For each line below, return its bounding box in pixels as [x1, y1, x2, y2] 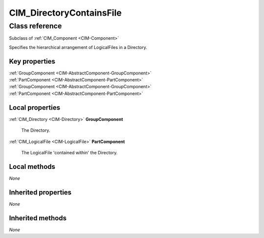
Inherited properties [9, 188, 72, 196]
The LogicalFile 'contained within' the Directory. [21, 149, 118, 155]
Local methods [9, 162, 56, 171]
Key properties [9, 57, 56, 66]
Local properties [9, 103, 61, 112]
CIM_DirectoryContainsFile [9, 7, 122, 18]
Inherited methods [9, 214, 67, 222]
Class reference [9, 22, 62, 30]
